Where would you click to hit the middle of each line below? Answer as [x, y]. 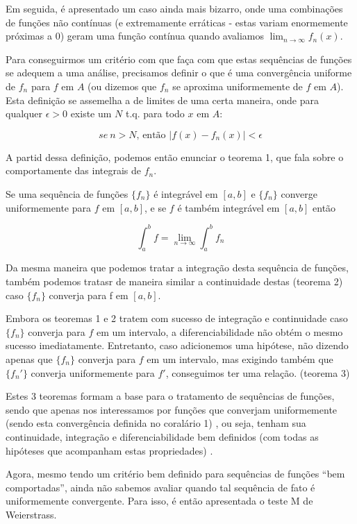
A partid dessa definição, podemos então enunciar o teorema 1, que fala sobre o [175, 157]
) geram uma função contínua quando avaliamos [162, 36]
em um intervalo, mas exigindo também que [240, 358]
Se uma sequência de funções [67, 193]
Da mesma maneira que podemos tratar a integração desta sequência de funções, [177, 268]
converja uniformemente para [93, 372]
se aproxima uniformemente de [238, 86]
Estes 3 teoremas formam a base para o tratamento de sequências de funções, [170, 396]
